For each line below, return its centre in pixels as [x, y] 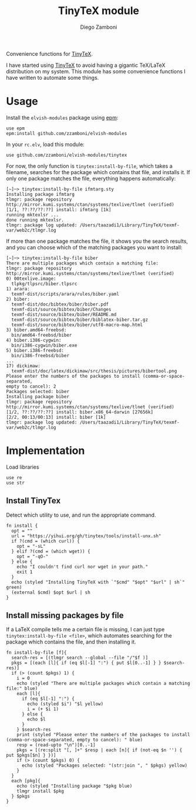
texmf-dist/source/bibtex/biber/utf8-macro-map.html [77, 325]
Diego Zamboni [99, 27]
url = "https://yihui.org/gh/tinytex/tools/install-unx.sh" [86, 536]
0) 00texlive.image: [31, 279]
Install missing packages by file [65, 616]
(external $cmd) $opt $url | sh [51, 592]
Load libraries [23, 467]
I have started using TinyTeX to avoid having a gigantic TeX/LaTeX [86, 65]
